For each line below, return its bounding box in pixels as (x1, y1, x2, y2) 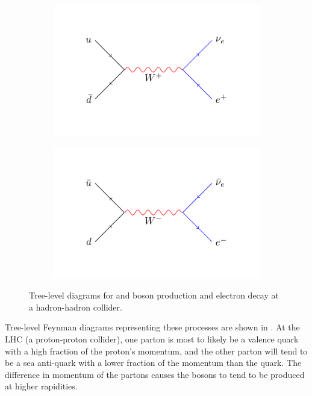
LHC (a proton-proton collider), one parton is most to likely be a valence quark (5, 332, 299, 345)
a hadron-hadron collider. (29, 300, 122, 313)
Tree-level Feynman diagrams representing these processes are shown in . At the (5, 321, 300, 333)
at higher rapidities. (5, 380, 78, 392)
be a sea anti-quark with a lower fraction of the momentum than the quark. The (5, 356, 302, 369)
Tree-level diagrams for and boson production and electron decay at (29, 289, 279, 302)
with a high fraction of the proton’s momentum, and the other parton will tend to (5, 344, 308, 357)
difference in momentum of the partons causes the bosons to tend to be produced (5, 368, 305, 380)
